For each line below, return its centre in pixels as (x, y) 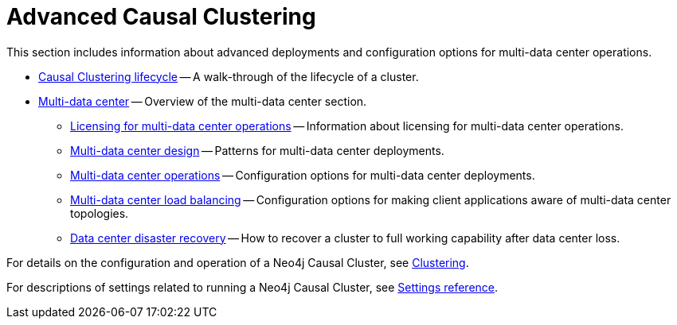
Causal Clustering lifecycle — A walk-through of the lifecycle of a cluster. (229, 76)
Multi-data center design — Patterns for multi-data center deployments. (257, 150)
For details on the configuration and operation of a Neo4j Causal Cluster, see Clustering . (238, 262)
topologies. (100, 213)
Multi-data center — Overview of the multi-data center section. (203, 101)
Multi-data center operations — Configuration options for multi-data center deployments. (303, 175)
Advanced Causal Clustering (161, 17)
